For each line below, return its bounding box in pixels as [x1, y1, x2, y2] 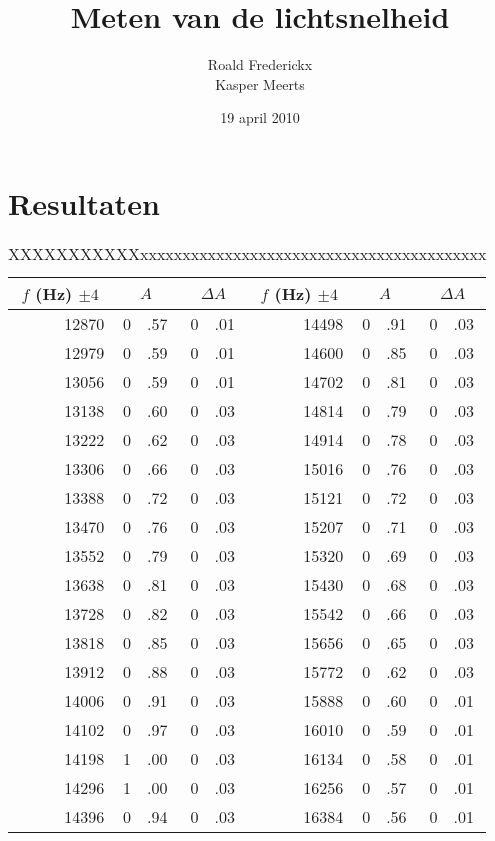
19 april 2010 [220, 107, 300, 128]
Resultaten [8, 182, 160, 223]
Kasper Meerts [215, 73, 305, 94]
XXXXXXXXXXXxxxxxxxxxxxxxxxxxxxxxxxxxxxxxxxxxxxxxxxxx [8, 241, 487, 265]
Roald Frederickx [207, 54, 313, 75]
